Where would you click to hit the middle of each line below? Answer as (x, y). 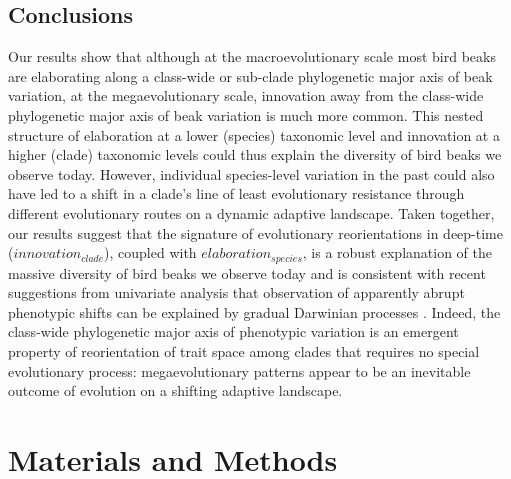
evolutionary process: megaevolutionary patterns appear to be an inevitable (239, 370)
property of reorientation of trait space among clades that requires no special (244, 350)
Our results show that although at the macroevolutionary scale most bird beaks (252, 56)
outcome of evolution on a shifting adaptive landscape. (175, 390)
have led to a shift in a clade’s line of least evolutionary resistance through (236, 193)
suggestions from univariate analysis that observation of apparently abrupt (236, 292)
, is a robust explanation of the (397, 252)
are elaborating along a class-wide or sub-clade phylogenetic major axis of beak (250, 75)
